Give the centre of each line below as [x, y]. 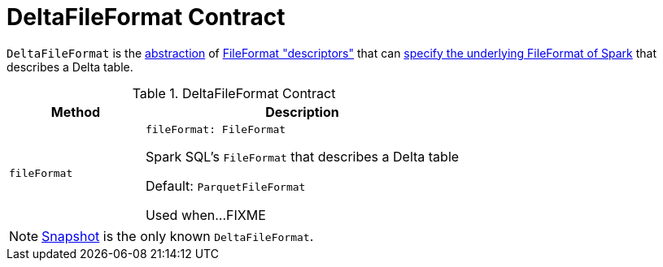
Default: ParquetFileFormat [225, 185]
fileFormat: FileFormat [216, 129]
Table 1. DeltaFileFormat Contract [234, 93]
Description [302, 112]
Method [76, 112]
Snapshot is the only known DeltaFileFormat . [178, 236]
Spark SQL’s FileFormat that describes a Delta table [302, 156]
